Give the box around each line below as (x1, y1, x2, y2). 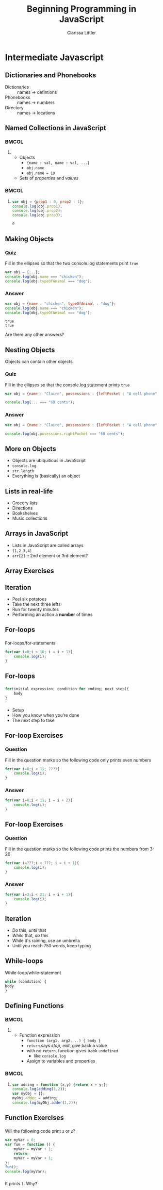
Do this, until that (12, 927, 47, 933)
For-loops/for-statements (5, 640, 56, 646)
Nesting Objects (5, 346, 55, 354)
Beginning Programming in (26, 3, 137, 15)
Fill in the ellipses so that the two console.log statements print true (5, 260, 139, 266)
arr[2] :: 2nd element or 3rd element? (12, 552, 88, 559)
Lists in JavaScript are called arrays (12, 542, 84, 548)
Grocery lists (12, 500, 38, 506)
